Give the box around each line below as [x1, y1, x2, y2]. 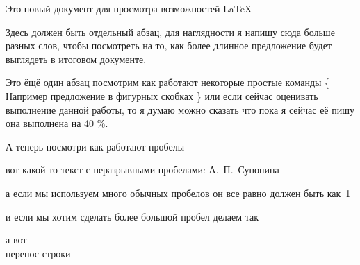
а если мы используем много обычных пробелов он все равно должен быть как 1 [6, 185, 351, 200]
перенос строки [6, 246, 71, 260]
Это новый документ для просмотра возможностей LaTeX [6, 1, 252, 15]
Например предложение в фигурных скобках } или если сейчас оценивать [6, 88, 318, 103]
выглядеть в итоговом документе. [6, 51, 147, 66]
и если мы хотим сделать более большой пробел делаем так [6, 209, 259, 223]
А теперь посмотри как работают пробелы [6, 139, 185, 153]
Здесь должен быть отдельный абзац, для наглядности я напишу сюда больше [6, 24, 335, 39]
